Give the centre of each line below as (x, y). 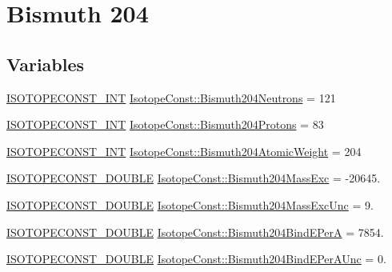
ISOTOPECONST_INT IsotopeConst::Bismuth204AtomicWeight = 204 (184, 151)
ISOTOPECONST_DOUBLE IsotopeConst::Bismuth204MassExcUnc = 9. (190, 204)
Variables (46, 64)
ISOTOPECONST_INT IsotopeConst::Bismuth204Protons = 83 (165, 124)
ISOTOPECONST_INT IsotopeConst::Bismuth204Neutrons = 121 (171, 97)
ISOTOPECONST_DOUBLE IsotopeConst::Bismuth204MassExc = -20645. (194, 178)
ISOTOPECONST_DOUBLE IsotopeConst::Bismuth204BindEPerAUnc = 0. (196, 259)
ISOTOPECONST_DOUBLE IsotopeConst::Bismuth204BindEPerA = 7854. (195, 232)
